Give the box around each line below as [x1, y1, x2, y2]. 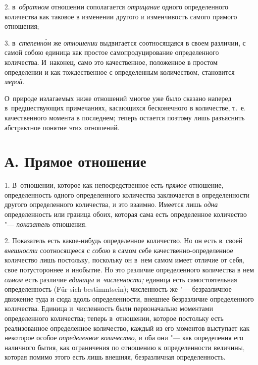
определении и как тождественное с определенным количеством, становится [4, 66, 235, 77]
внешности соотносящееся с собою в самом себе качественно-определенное [4, 245, 233, 255]
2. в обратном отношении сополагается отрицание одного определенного [4, 1, 229, 11]
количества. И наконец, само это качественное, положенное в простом [4, 56, 218, 67]
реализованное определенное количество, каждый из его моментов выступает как [4, 322, 250, 333]
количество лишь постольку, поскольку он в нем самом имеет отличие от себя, [4, 255, 244, 265]
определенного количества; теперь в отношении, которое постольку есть [4, 313, 224, 323]
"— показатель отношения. [4, 218, 87, 229]
